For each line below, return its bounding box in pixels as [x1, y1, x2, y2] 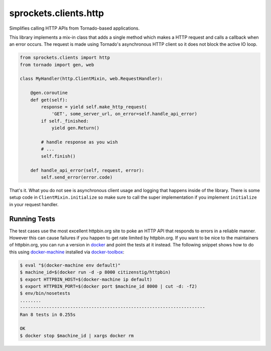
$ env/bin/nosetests [20, 291, 70, 296]
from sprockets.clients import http [20, 55, 110, 60]
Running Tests [9, 214, 55, 223]
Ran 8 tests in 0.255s [20, 312, 76, 317]
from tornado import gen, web [20, 62, 94, 67]
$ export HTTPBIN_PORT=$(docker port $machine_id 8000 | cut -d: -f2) [20, 283, 198, 289]
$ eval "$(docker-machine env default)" [20, 262, 120, 268]
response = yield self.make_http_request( [41, 104, 148, 110]
